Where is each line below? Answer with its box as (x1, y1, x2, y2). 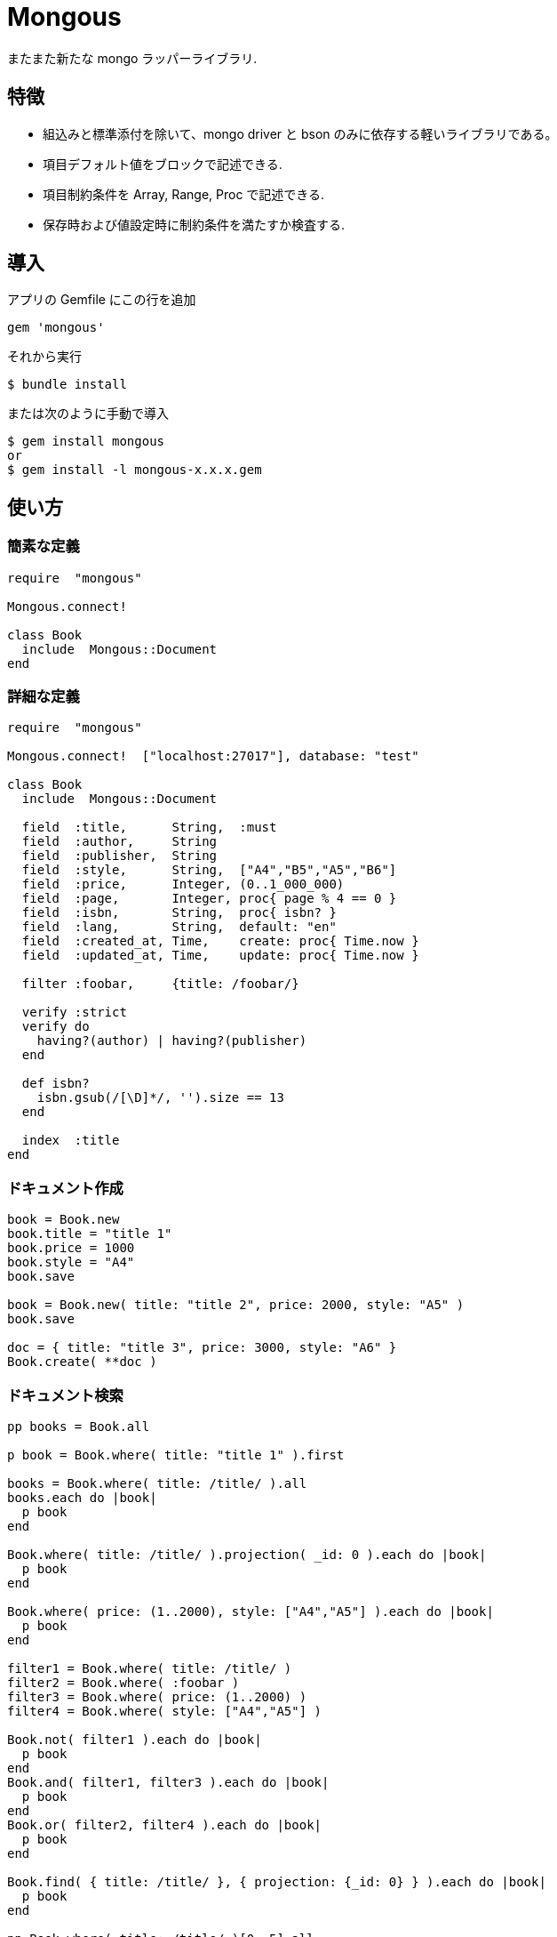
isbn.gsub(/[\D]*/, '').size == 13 (36, 1090, 284, 1105)
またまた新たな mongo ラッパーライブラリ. (7, 50, 258, 66)
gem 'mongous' (7, 320, 105, 335)
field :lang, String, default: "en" (21, 920, 337, 935)
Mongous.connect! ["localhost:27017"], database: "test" (7, 749, 419, 764)
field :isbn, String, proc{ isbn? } (21, 905, 337, 920)
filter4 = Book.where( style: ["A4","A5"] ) (7, 1703, 322, 1718)
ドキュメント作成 (7, 1178, 123, 1197)
